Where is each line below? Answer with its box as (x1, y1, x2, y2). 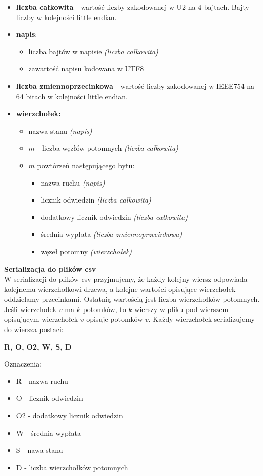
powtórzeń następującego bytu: (37, 159, 135, 170)
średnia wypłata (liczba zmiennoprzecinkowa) (41, 229, 183, 240)
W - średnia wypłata (16, 427, 81, 438)
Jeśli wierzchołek (4, 303, 57, 314)
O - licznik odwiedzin (16, 393, 83, 404)
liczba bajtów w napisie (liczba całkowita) (28, 46, 158, 57)
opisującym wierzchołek (4, 314, 78, 324)
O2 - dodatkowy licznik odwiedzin (16, 410, 123, 421)
